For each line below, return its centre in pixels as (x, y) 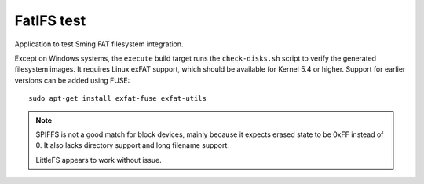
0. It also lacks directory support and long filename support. (132, 145)
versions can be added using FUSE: (72, 80)
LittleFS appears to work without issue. (99, 160)
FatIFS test (50, 20)
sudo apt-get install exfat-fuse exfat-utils (118, 99)
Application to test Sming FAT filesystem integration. (99, 44)
